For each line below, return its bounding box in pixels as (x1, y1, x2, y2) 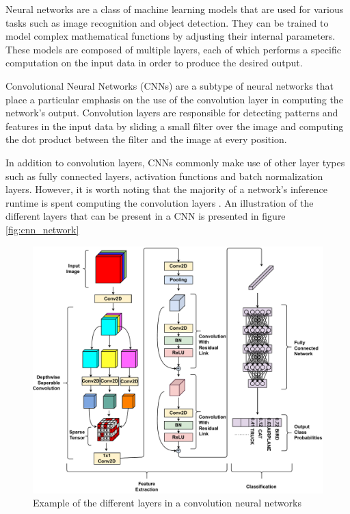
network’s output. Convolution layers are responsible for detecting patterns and (5, 105, 338, 120)
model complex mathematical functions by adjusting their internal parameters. (5, 29, 336, 43)
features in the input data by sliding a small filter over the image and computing (5, 118, 344, 133)
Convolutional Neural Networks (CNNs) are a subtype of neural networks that (5, 78, 334, 92)
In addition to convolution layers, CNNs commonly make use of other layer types (5, 155, 345, 169)
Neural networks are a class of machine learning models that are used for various (5, 2, 344, 16)
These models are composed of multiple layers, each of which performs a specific (5, 42, 341, 56)
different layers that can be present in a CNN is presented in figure (5, 209, 286, 223)
